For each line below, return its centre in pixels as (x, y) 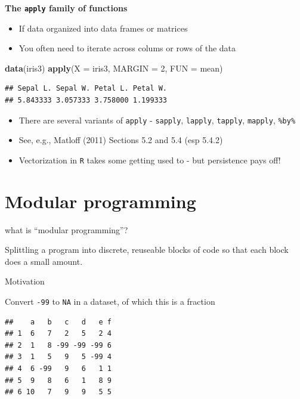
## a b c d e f (58, 322)
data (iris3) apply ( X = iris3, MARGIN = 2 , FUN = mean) (114, 68)
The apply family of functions (66, 8)
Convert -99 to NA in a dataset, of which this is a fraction (110, 301)
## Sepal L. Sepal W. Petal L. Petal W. (86, 89)
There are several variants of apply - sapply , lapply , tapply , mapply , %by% (157, 120)
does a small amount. (44, 261)
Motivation (25, 281)
